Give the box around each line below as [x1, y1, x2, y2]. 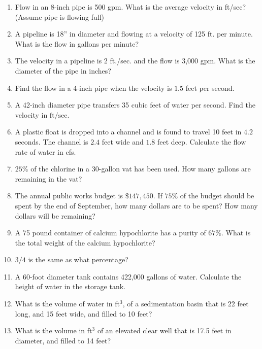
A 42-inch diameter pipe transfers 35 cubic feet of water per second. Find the [15, 99, 255, 110]
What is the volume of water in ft [15, 298, 120, 309]
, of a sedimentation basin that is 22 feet [122, 298, 249, 309]
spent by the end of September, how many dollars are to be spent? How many [15, 200, 258, 211]
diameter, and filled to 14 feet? [15, 335, 111, 345]
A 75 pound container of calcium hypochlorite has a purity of [15, 227, 206, 238]
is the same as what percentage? [28, 254, 128, 265]
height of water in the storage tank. [15, 281, 125, 292]
